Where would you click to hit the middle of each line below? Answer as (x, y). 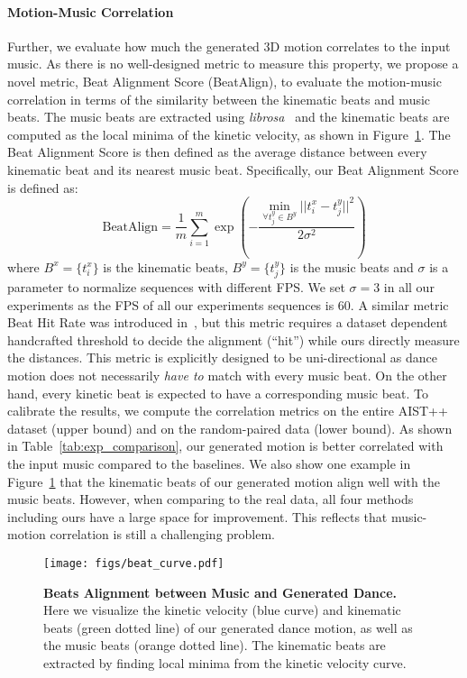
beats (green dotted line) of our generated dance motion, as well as (228, 627)
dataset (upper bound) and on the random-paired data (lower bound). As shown (230, 428)
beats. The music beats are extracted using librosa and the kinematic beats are (229, 117)
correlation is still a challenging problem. (163, 534)
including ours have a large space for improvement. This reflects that (197, 516)
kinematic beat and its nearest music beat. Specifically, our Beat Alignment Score (233, 169)
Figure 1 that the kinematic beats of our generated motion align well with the (224, 481)
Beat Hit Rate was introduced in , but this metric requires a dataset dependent (228, 322)
